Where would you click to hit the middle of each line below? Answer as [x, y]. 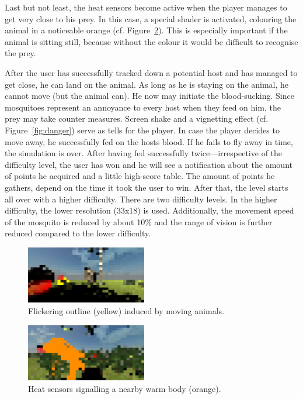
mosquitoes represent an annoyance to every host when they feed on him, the [143, 107]
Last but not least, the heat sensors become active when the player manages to [146, 7]
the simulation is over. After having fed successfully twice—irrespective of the [144, 153]
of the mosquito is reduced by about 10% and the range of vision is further [139, 221]
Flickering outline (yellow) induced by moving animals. [126, 311]
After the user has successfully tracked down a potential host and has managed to [151, 72]
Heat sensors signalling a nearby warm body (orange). [125, 388]
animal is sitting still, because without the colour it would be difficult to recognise [151, 41]
